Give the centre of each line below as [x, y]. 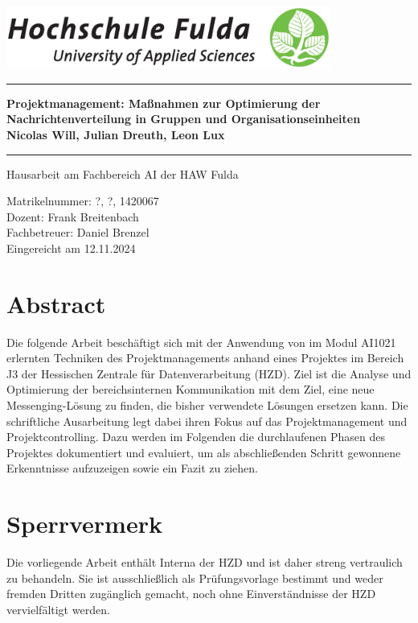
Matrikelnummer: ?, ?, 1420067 [83, 201]
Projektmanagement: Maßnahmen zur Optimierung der [164, 103]
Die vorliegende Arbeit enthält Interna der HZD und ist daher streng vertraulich [205, 562]
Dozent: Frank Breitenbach [73, 216]
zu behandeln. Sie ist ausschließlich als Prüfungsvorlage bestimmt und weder [195, 578]
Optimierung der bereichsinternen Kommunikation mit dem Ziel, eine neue [191, 389]
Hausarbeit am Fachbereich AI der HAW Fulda [123, 173]
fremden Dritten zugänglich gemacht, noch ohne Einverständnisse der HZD [191, 594]
